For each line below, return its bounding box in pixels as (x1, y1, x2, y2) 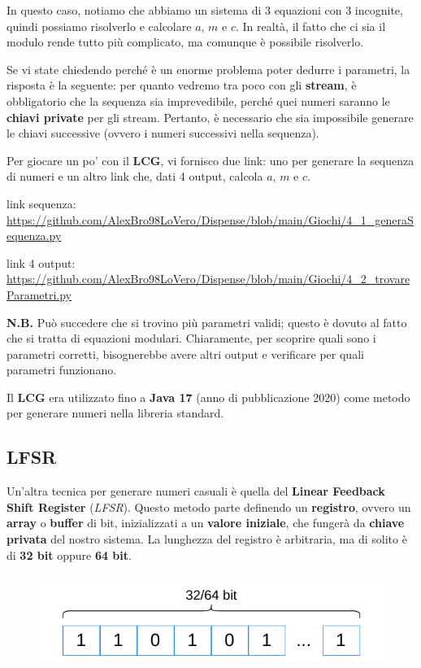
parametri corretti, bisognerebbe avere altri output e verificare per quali (7, 345, 364, 362)
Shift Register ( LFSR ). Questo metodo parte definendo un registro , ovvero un (7, 498, 411, 515)
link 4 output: (7, 254, 76, 271)
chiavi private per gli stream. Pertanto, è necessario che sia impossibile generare (7, 108, 414, 125)
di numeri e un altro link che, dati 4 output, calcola (7, 168, 263, 185)
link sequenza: (7, 194, 76, 212)
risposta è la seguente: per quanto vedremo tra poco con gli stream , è (7, 76, 357, 94)
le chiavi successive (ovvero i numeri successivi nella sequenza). (7, 124, 319, 142)
